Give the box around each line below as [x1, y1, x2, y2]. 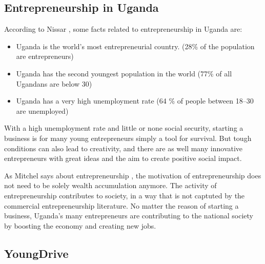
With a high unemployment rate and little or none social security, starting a [4, 123, 243, 133]
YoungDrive [4, 245, 69, 261]
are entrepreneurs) [16, 51, 74, 62]
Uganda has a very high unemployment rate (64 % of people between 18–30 [16, 95, 254, 106]
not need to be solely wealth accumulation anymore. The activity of [4, 180, 217, 191]
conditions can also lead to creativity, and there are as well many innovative [4, 143, 243, 153]
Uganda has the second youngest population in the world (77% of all [16, 68, 232, 78]
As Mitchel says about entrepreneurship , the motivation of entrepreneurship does [4, 170, 261, 180]
